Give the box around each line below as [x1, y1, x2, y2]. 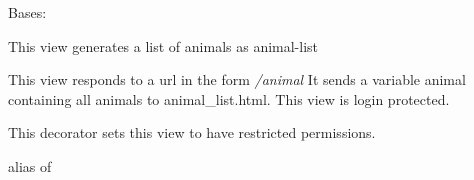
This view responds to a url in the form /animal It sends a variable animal [8, 69, 466, 90]
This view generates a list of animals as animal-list [8, 35, 319, 56]
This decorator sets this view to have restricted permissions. [8, 122, 376, 143]
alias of [8, 155, 52, 176]
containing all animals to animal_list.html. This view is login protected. [8, 88, 450, 109]
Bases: [8, 2, 47, 22]
